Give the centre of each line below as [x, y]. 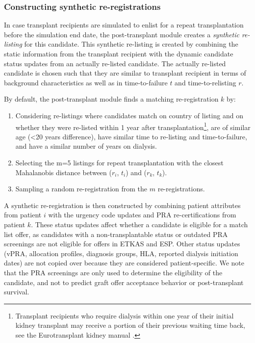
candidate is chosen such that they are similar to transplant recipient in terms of [125, 73]
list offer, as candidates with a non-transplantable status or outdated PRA [116, 234]
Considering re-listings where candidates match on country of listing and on [129, 115]
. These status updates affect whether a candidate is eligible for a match [140, 224]
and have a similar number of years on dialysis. [86, 146]
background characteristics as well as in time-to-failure [86, 82]
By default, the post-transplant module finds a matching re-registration [111, 99]
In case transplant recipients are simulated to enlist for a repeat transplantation [124, 25]
